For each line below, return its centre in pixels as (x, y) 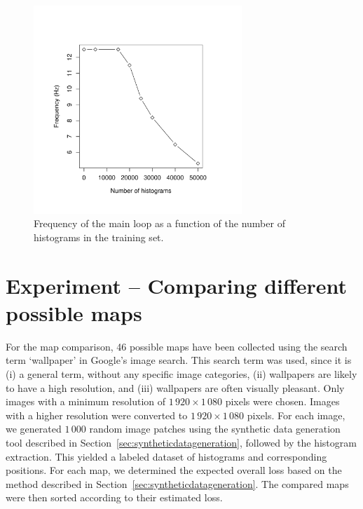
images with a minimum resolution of (86, 401)
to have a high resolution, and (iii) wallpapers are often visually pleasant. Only (175, 387)
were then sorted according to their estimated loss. (114, 497)
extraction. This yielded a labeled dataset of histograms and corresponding (166, 456)
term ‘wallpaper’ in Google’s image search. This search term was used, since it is (179, 360)
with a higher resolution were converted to (97, 415)
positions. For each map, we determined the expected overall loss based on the (174, 470)
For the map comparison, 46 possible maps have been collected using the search (177, 346)
